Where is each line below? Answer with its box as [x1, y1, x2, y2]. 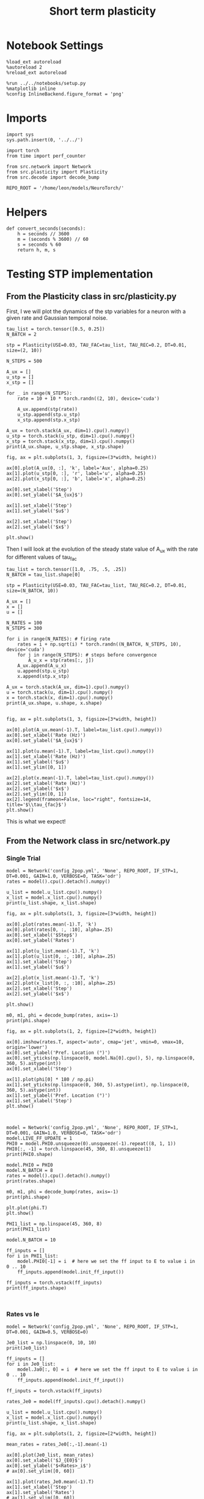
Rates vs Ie [6, 1310, 40, 1319]
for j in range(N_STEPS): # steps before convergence [17, 652, 157, 658]
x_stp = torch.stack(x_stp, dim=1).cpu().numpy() [6, 438, 136, 444]
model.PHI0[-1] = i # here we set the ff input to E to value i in [17, 1258, 195, 1265]
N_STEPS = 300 [6, 625, 43, 632]
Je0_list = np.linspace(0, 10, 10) [6, 1340, 97, 1346]
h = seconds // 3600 [17, 230, 70, 237]
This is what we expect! [6, 818, 66, 825]
